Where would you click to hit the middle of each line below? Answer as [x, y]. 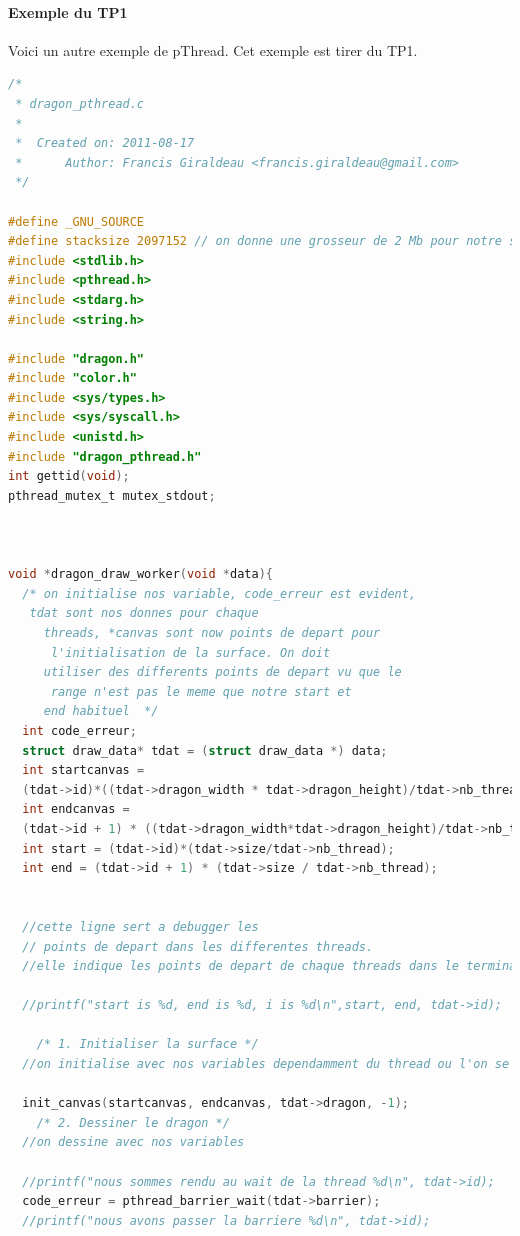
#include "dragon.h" [76, 358]
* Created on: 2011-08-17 [105, 143]
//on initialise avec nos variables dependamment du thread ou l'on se [266, 1064]
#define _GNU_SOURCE [76, 221]
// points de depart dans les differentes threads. [198, 946]
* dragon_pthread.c [80, 103]
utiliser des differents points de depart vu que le [222, 672]
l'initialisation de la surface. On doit [190, 652]
